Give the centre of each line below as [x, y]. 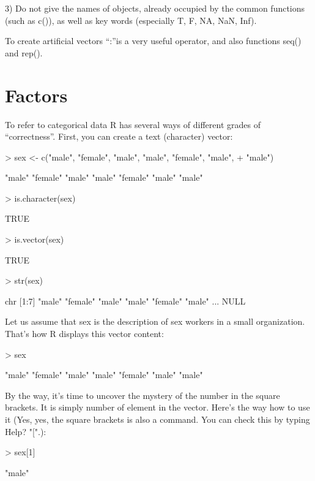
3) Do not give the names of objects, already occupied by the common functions [155, 8]
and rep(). [24, 52]
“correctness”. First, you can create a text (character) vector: [119, 136]
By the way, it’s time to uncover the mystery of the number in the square [143, 395]
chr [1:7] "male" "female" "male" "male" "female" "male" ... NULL [125, 301]
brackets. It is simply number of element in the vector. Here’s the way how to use [157, 407]
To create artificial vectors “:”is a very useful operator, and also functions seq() [153, 41]
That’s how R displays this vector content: [84, 334]
